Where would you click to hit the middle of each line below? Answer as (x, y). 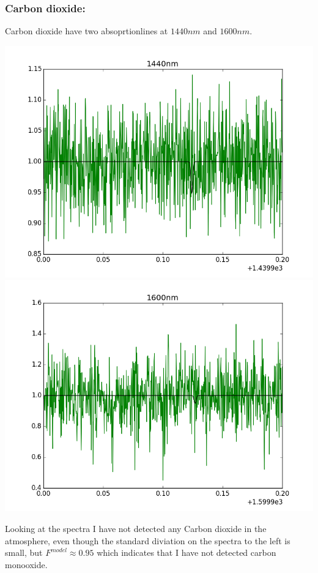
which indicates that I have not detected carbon (187, 552)
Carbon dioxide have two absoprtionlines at (87, 31)
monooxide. (26, 564)
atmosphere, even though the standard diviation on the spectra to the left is (148, 540)
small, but (24, 552)
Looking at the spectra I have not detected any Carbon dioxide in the (136, 528)
